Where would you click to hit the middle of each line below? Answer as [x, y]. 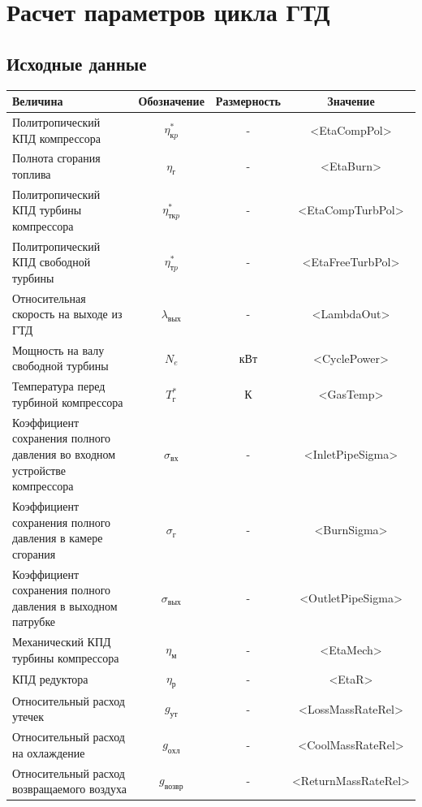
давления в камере [58, 538]
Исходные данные [77, 63]
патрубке [34, 621]
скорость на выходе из [67, 314]
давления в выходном [65, 605]
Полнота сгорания [56, 158]
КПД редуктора [50, 679]
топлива [32, 173]
